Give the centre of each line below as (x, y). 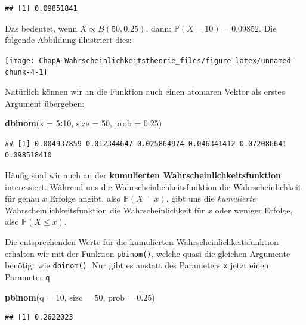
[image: (20, 61)
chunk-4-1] (26, 72)
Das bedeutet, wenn (41, 28)
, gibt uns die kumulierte (211, 198)
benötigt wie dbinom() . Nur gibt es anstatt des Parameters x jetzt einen (137, 265)
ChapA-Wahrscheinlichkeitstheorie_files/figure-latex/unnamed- (167, 61)
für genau (22, 198)
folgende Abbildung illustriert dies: (68, 40)
